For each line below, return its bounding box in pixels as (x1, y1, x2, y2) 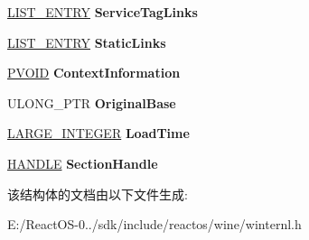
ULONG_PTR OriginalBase (7, 93, 176, 112)
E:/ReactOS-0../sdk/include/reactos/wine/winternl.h (7, 215, 302, 234)
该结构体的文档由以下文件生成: (7, 184, 188, 203)
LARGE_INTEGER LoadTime (7, 124, 190, 143)
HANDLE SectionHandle (7, 153, 158, 172)
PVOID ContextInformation (7, 63, 181, 82)
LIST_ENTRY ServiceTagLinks (7, 3, 198, 21)
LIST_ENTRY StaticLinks (7, 32, 166, 51)
